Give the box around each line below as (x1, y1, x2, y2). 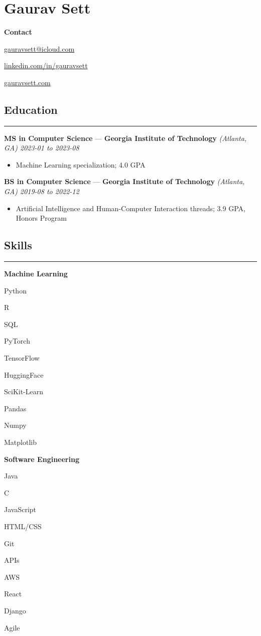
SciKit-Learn (4, 386, 44, 397)
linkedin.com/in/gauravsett (4, 60, 88, 71)
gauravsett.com (4, 77, 51, 87)
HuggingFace (4, 369, 44, 380)
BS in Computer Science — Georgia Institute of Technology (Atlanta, (4, 176, 245, 187)
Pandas (4, 403, 27, 413)
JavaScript (4, 504, 37, 515)
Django (4, 605, 26, 615)
